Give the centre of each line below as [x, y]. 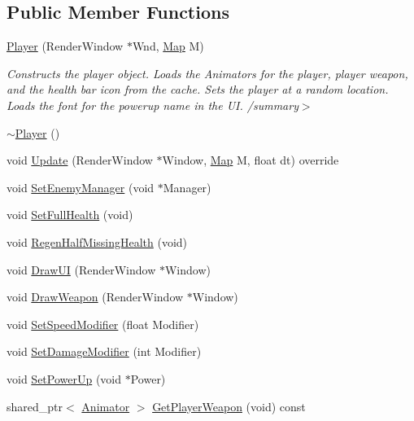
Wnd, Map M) [168, 46]
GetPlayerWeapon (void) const [229, 406]
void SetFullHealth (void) [70, 215]
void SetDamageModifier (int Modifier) [104, 351]
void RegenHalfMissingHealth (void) [97, 241]
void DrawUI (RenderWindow [81, 269]
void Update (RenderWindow [80, 160]
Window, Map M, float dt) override [251, 160]
